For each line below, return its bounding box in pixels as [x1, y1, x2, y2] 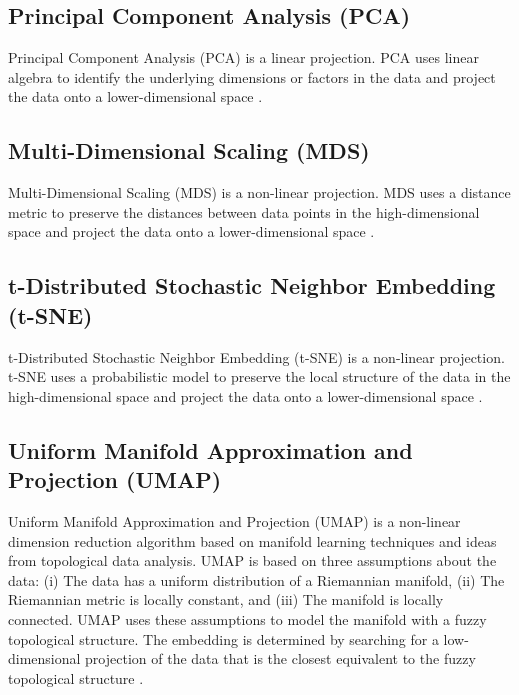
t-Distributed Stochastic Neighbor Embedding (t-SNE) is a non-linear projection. [8, 346, 505, 367]
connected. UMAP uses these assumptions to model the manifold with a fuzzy [8, 608, 487, 629]
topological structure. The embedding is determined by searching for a [8, 628, 439, 649]
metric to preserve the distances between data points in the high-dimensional [8, 201, 480, 222]
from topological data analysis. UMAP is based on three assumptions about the [8, 550, 497, 571]
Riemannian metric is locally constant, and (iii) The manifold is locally [8, 589, 444, 610]
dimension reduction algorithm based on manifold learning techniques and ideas [8, 530, 497, 551]
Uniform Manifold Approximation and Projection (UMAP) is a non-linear [8, 510, 461, 531]
